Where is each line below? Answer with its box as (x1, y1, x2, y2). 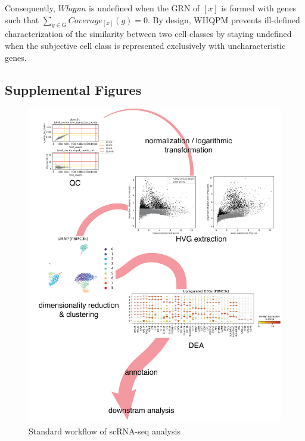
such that (5, 13, 39, 26)
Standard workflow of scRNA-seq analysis (29, 424, 180, 437)
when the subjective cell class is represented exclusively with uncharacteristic (5, 39, 286, 51)
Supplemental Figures (5, 80, 142, 98)
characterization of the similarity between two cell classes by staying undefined (5, 27, 292, 40)
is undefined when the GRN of (89, 2, 200, 14)
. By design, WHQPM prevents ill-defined (147, 13, 300, 26)
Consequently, (5, 2, 55, 14)
